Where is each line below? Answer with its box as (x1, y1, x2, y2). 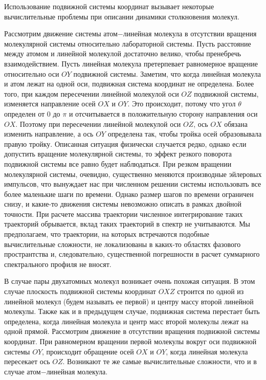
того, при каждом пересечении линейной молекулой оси (4, 88, 179, 99)
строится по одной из (177, 286, 244, 297)
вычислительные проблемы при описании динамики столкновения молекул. (4, 11, 239, 21)
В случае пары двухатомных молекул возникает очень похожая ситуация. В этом (4, 276, 255, 286)
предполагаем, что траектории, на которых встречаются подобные (4, 229, 209, 239)
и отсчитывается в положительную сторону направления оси (69, 108, 258, 119)
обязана (224, 118, 248, 129)
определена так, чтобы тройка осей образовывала (107, 128, 262, 139)
